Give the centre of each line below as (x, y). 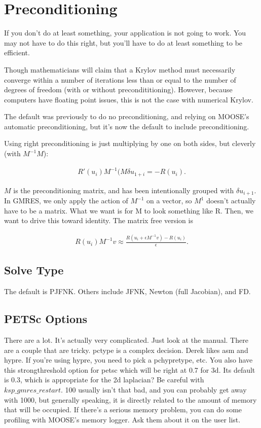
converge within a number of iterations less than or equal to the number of (120, 79)
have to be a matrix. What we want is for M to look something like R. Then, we (129, 210)
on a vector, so (169, 201)
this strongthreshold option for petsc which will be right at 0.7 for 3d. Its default (130, 369)
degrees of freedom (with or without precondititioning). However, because (118, 90)
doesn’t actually (231, 201)
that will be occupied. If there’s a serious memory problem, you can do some (123, 409)
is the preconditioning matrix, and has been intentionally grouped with (124, 190)
